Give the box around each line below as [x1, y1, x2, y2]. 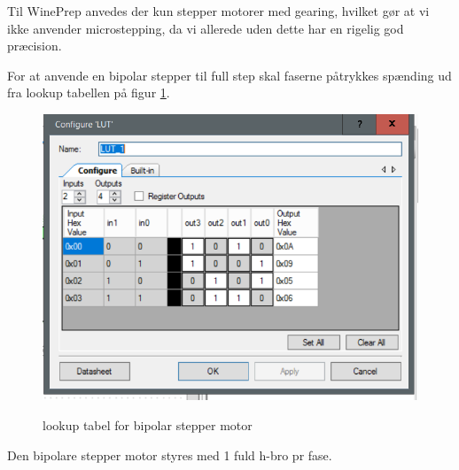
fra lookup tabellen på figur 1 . [7, 83, 170, 102]
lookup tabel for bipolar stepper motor [43, 415, 253, 434]
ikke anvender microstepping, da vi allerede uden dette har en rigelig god [7, 19, 404, 37]
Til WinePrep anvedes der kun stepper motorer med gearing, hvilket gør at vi [7, 2, 430, 19]
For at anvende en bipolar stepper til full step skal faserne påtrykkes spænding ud [7, 65, 452, 84]
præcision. [7, 36, 62, 55]
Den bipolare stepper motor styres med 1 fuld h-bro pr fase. [7, 445, 332, 464]
